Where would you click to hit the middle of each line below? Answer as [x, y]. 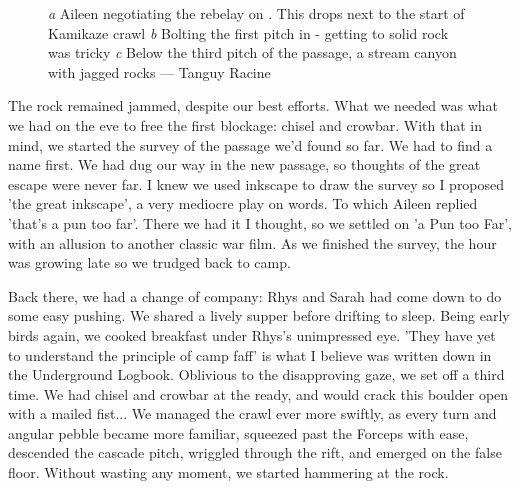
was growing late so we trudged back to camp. [149, 262]
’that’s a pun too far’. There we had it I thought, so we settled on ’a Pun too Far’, [260, 222]
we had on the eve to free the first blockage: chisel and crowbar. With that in [245, 124]
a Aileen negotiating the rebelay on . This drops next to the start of [256, 13]
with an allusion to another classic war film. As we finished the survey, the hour [252, 242]
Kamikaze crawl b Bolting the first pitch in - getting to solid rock [248, 32]
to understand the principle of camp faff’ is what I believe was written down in [250, 354]
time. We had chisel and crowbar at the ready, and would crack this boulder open [258, 393]
